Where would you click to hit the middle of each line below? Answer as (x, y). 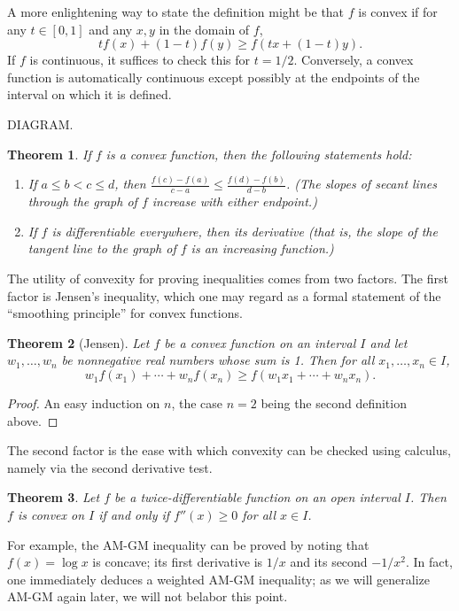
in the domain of (204, 29)
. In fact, (429, 562)
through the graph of (82, 201)
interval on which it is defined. (89, 94)
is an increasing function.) (262, 248)
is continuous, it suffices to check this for (140, 60)
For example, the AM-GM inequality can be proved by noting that (188, 544)
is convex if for (398, 12)
